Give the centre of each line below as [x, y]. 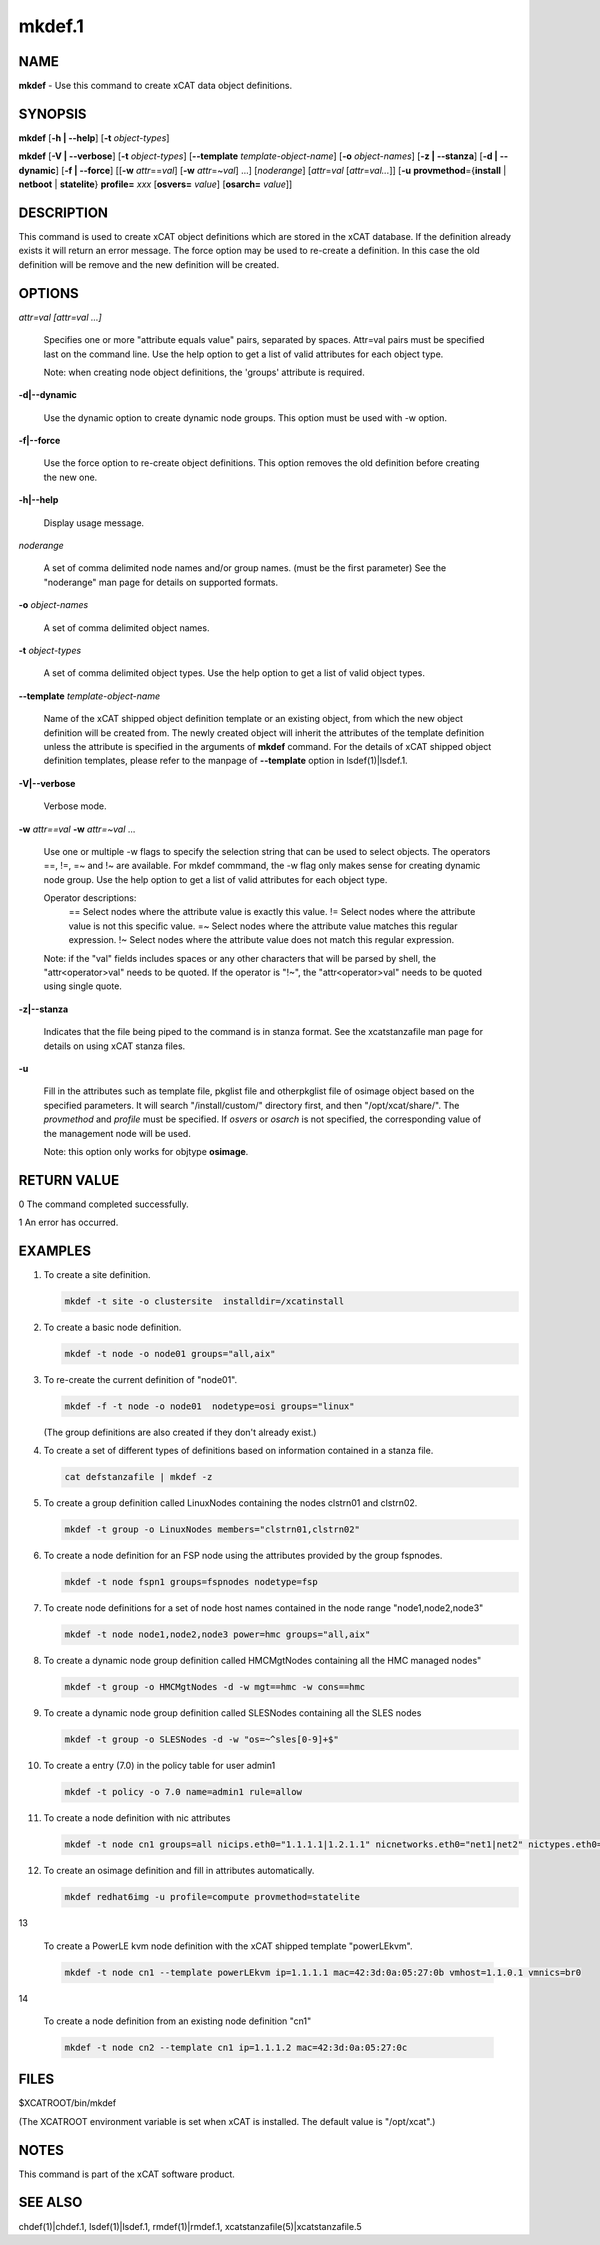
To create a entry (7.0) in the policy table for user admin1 [159, 1766]
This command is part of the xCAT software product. [126, 2174]
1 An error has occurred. [68, 1222]
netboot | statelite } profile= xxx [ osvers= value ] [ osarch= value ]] [155, 184]
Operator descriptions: [90, 898]
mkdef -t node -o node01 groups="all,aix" [170, 1354]
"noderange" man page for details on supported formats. [161, 582]
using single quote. [82, 986]
